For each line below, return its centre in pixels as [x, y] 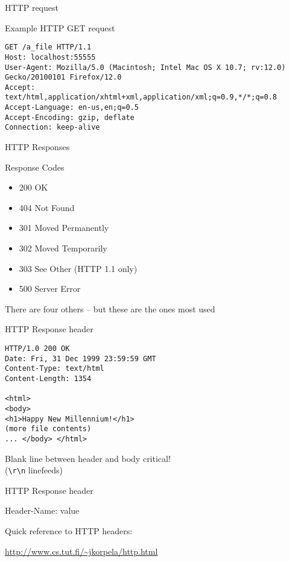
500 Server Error [50, 289]
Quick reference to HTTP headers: [69, 531]
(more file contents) [48, 429]
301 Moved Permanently [64, 228]
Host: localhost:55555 [50, 57]
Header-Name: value [42, 510]
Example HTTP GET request [60, 27]
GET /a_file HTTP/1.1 [48, 47]
